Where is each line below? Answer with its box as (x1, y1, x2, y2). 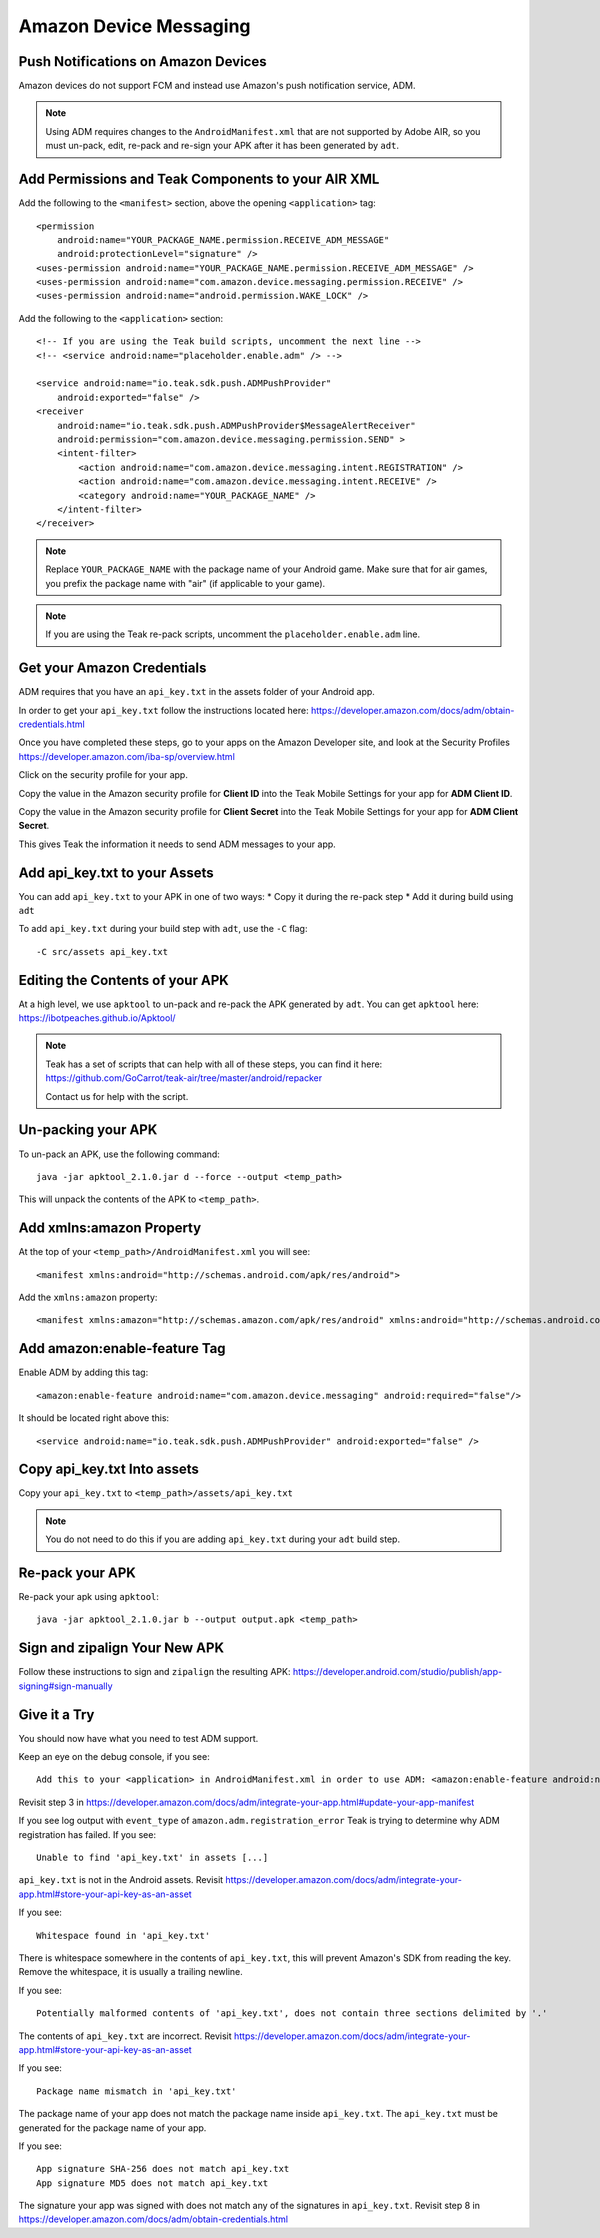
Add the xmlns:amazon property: (18, 1291, 158, 1304)
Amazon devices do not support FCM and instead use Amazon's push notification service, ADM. (18, 80, 416, 92)
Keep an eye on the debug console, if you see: (18, 1751, 210, 1763)
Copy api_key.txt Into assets (18, 1461, 200, 1478)
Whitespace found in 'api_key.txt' (36, 1930, 211, 1941)
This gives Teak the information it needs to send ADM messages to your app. (18, 838, 337, 850)
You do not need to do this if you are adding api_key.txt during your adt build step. (45, 1533, 400, 1545)
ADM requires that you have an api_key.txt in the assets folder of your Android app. (18, 686, 375, 698)
